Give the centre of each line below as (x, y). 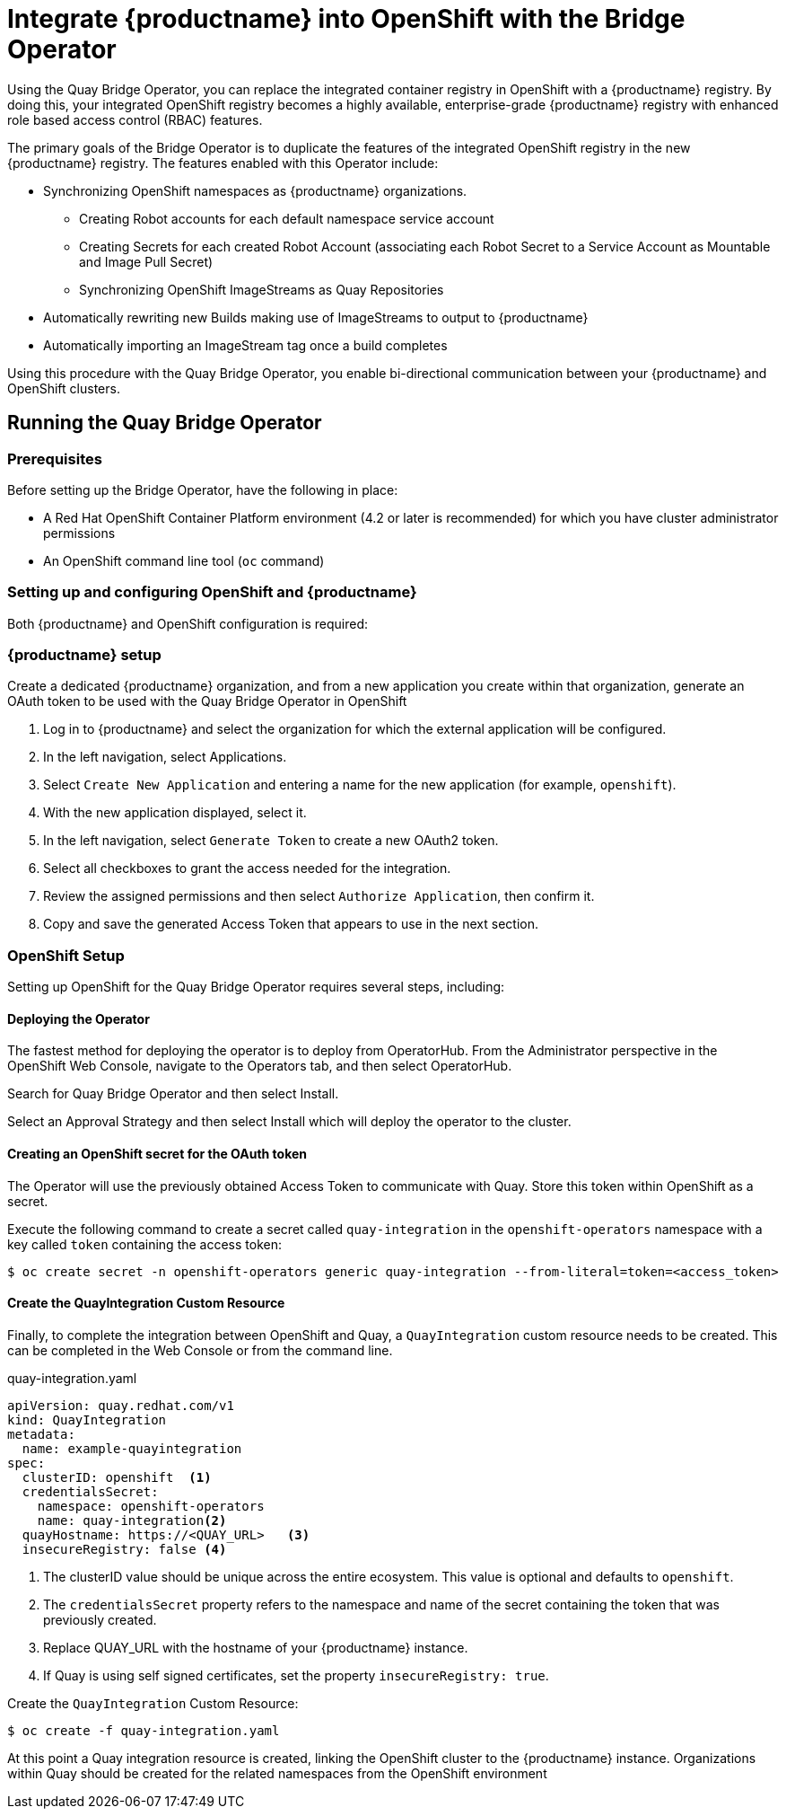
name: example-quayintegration (132, 1448)
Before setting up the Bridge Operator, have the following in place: (203, 489)
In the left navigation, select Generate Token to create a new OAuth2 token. (271, 841)
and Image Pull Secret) (146, 261)
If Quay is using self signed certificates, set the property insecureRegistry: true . (296, 1675)
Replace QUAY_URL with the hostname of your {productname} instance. (256, 1647)
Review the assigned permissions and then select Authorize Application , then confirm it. (319, 896)
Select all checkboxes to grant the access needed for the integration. (247, 868)
